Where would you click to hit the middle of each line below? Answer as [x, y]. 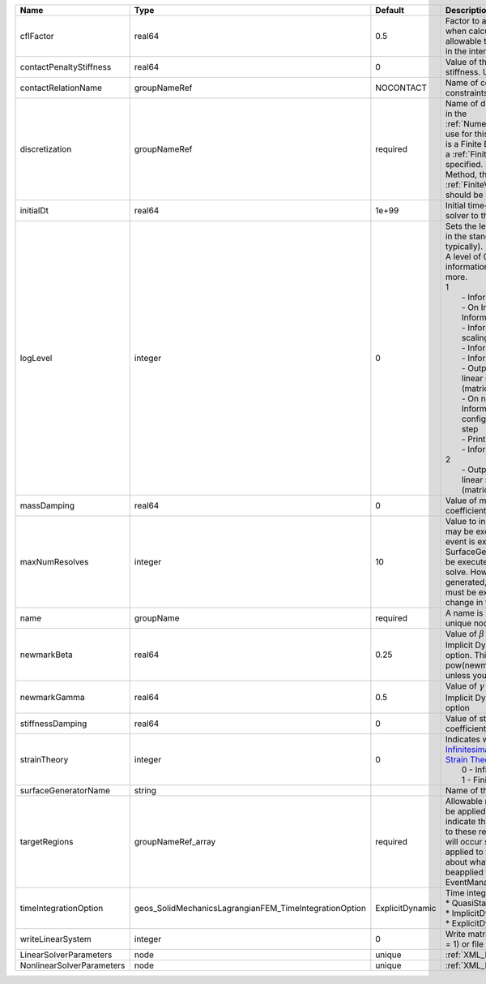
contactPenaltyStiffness [66, 67]
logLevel [36, 358]
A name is [465, 613]
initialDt [34, 211]
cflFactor [37, 36]
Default [390, 10]
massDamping [47, 505]
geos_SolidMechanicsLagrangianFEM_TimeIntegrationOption [250, 908]
